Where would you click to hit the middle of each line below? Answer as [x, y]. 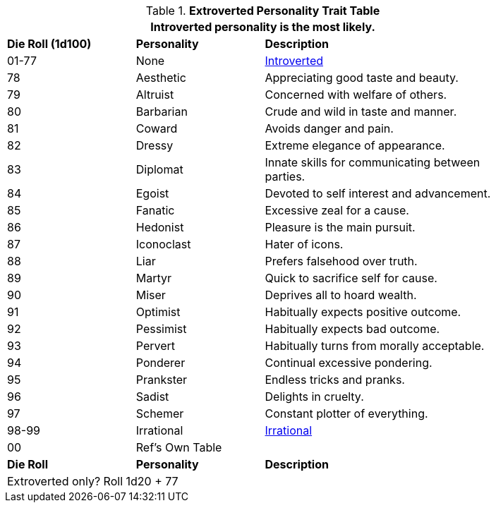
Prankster [162, 380]
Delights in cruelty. [314, 397]
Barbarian [162, 111]
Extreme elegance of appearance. [355, 145]
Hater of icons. [304, 244]
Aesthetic [161, 78]
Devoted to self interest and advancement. [378, 193]
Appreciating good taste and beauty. [362, 78]
